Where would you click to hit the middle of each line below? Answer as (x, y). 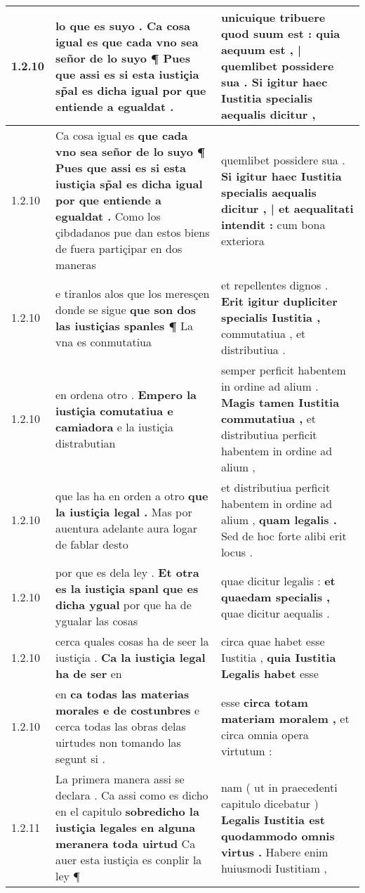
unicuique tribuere (273, 17)
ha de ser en (89, 673)
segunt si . (80, 758)
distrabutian (86, 443)
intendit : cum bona (273, 224)
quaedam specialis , (276, 597)
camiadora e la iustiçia (114, 426)
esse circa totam (264, 702)
